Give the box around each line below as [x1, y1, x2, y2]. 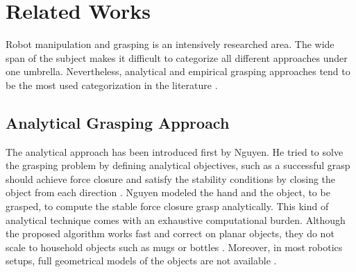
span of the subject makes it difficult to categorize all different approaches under [6, 50, 348, 65]
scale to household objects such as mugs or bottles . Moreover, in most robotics [6, 239, 343, 254]
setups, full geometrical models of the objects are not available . [6, 253, 277, 268]
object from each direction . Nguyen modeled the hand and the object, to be [6, 185, 330, 200]
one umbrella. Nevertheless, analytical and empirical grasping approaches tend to [6, 64, 350, 79]
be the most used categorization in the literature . [6, 77, 218, 92]
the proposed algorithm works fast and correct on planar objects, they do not [6, 226, 334, 241]
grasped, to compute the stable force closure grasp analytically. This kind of [6, 199, 329, 214]
